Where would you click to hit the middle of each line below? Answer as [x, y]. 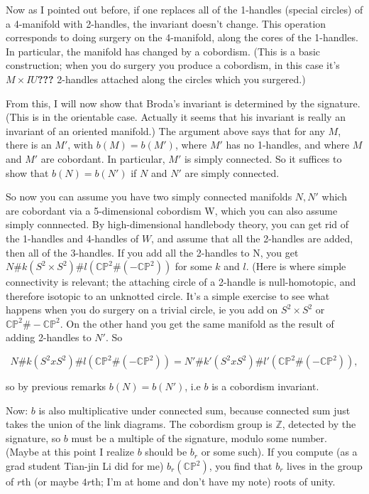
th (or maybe [50, 482]
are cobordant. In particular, [103, 158]
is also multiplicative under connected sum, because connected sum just [194, 410]
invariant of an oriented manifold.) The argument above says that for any [165, 130]
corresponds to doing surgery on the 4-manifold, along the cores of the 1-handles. [182, 37]
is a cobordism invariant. [265, 386]
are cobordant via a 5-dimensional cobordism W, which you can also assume [172, 210]
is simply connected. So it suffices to [263, 158]
